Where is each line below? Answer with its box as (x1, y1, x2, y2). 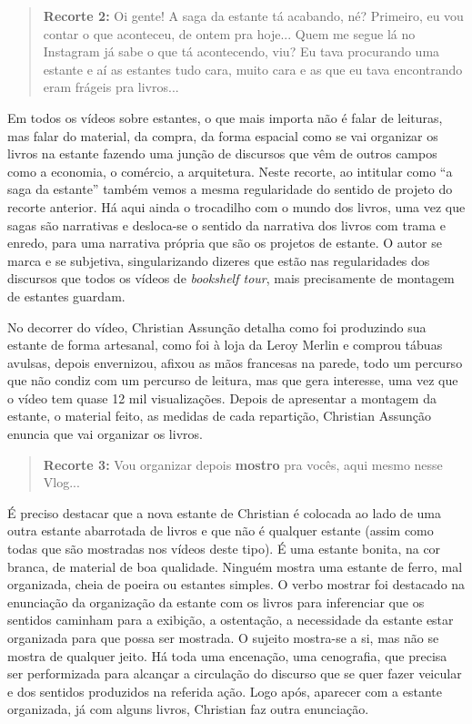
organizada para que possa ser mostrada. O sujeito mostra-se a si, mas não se (7, 628, 439, 647)
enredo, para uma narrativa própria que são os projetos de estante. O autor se (7, 233, 442, 252)
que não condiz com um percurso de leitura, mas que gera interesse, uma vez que (7, 371, 458, 390)
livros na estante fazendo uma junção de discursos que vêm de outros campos (7, 144, 437, 163)
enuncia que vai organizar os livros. (7, 424, 203, 444)
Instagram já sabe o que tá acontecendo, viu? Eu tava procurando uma (43, 42, 440, 61)
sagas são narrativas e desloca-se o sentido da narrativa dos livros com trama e (7, 215, 446, 234)
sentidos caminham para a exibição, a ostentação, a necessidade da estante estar (7, 610, 454, 629)
